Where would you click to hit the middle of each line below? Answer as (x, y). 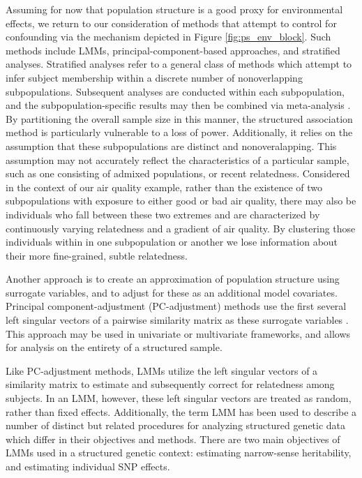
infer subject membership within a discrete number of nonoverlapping (154, 77)
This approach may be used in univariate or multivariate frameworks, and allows (178, 333)
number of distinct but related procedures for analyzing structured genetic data (176, 425)
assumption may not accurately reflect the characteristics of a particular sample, (178, 159)
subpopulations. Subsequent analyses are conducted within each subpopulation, (175, 91)
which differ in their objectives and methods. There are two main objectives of (173, 439)
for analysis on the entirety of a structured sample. (114, 347)
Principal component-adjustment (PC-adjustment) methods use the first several (176, 306)
